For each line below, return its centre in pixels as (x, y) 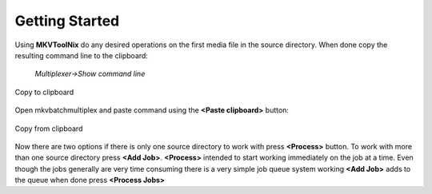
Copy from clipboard (49, 129)
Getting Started (67, 21)
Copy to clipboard (44, 92)
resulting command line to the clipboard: (81, 55)
